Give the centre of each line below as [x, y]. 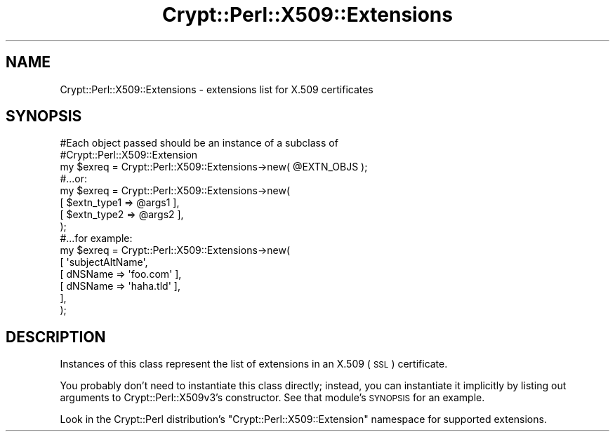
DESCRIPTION [56, 337]
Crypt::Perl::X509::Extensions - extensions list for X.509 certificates [217, 89]
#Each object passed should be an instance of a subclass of [199, 143]
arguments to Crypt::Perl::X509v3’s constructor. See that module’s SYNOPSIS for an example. [272, 398]
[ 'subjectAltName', [104, 262]
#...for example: [96, 238]
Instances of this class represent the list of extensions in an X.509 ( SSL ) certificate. [254, 364]
